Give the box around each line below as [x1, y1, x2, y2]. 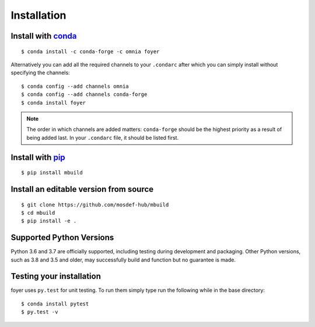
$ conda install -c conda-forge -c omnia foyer [21, 48, 160, 55]
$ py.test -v [21, 309, 58, 315]
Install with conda [10, 31, 77, 41]
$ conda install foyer [21, 99, 86, 106]
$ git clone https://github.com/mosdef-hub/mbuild [21, 201, 169, 208]
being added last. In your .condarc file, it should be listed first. [26, 134, 179, 141]
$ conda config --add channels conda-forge [21, 91, 148, 98]
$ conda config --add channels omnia [21, 82, 129, 90]
